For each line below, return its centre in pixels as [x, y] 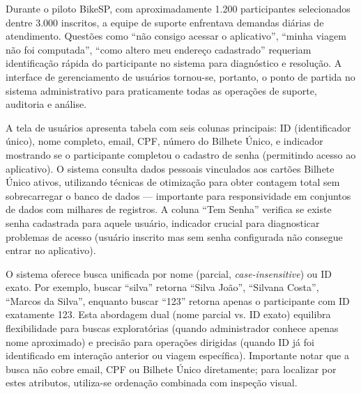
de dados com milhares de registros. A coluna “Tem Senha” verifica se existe [169, 209]
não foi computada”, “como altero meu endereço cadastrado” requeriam [159, 49]
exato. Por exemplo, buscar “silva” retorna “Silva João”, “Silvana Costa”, [162, 287]
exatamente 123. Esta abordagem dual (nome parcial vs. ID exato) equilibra [168, 314]
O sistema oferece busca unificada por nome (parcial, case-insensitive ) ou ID [169, 273]
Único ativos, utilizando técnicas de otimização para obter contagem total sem [173, 182]
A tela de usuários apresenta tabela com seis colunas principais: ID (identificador [178, 127]
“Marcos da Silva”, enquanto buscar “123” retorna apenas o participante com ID [178, 300]
